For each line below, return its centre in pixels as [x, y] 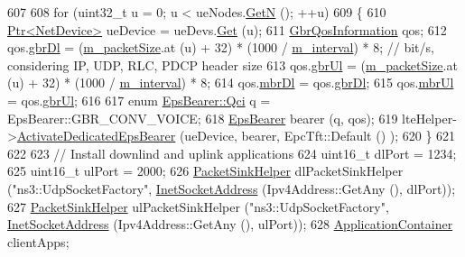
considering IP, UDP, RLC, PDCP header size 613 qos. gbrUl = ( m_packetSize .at [232, 64]
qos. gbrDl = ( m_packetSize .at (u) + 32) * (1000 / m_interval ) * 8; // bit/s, [221, 47]
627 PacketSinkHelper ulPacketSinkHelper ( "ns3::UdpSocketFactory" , [198, 206]
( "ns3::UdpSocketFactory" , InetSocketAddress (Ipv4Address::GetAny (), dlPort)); [232, 188]
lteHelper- [429, 118]
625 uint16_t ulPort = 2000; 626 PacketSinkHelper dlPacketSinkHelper [205, 171]
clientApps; [38, 241]
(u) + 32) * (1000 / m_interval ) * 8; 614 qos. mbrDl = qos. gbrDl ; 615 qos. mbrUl [231, 83]
